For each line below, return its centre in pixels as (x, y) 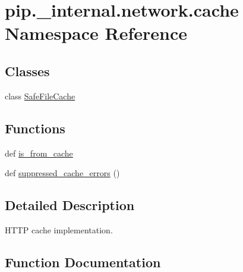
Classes (27, 71)
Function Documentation (83, 262)
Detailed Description (70, 205)
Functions (35, 128)
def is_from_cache (39, 153)
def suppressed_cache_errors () (62, 173)
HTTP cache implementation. (59, 229)
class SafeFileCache (40, 96)
